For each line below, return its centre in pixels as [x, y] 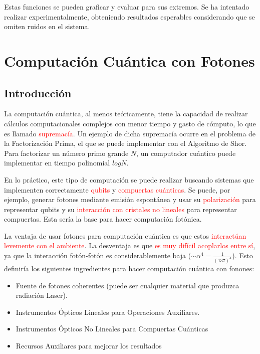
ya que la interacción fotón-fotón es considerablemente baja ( [98, 255]
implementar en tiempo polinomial [57, 163]
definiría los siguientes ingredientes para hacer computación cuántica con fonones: [129, 268]
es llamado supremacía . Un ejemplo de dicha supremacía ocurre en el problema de [130, 133]
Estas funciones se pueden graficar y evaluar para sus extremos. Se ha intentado [127, 7]
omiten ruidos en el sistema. [47, 26]
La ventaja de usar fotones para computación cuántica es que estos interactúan [125, 235]
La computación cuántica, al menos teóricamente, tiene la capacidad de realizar [126, 114]
